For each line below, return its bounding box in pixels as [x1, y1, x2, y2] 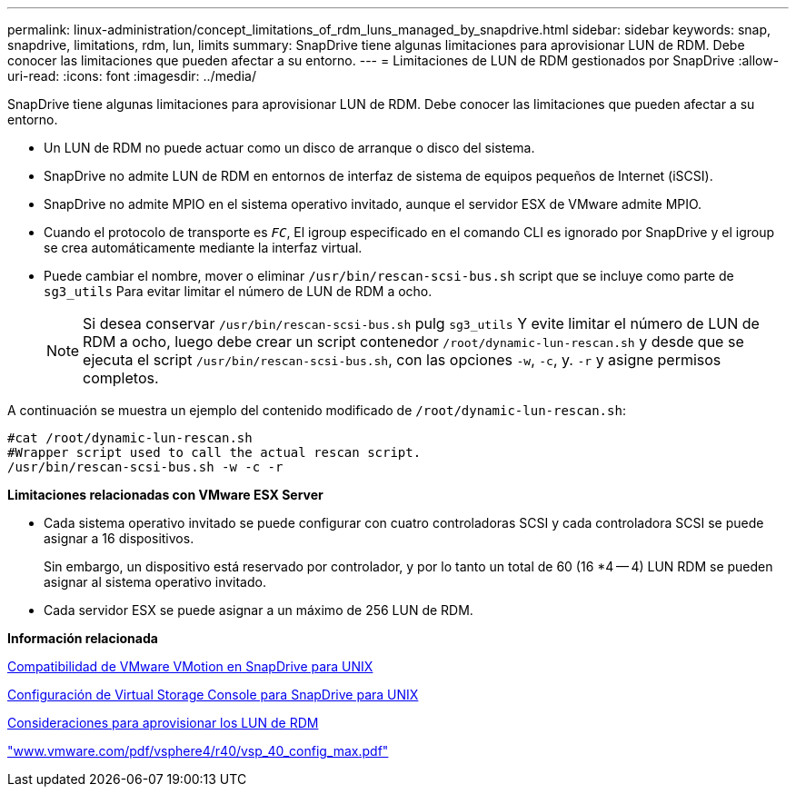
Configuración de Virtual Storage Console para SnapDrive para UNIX [7, 687, 419, 702]
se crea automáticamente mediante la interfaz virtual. [44, 240, 363, 255]
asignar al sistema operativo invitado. [44, 574, 266, 590]
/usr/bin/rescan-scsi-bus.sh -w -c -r [7, 460, 284, 474]
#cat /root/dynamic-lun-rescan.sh [7, 431, 253, 445]
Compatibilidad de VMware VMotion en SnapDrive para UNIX [7, 659, 373, 674]
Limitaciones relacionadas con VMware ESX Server [7, 487, 323, 502]
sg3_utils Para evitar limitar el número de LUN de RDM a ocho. [44, 283, 433, 299]
